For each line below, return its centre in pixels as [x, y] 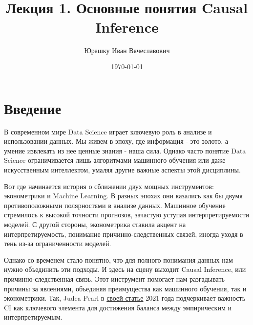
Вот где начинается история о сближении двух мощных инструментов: [109, 186]
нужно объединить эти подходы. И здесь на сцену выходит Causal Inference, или [125, 269]
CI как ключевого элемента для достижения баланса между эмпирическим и [118, 307]
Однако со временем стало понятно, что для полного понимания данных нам [118, 259]
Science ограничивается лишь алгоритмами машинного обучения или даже [115, 160]
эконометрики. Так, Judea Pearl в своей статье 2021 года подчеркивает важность [125, 298]
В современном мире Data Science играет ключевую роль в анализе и [108, 131]
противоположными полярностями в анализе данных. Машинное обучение [115, 205]
